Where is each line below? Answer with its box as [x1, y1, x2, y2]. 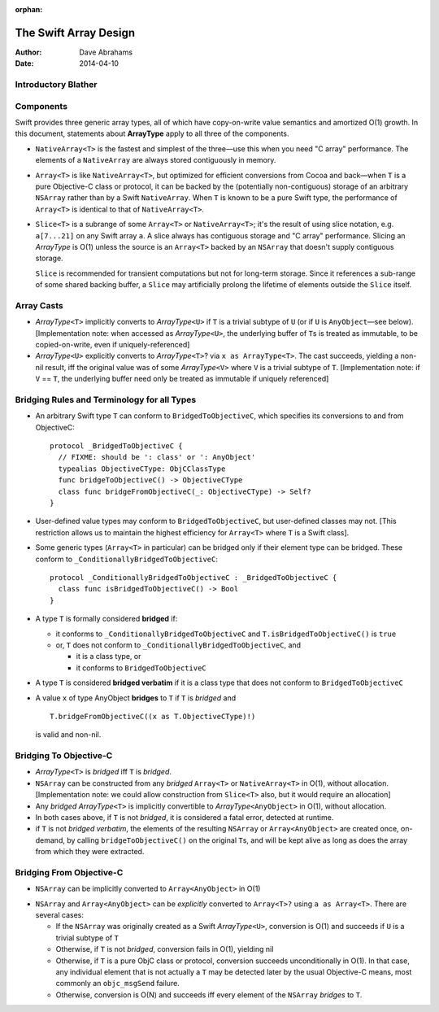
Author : [15, 47, 42, 57]
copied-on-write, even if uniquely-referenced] [35, 340, 190, 349]
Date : [15, 59, 34, 68]
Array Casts [15, 299, 64, 311]
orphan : [15, 5, 43, 14]
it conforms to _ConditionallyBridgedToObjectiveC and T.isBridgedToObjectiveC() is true [55, 629, 397, 639]
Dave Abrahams [79, 47, 133, 57]
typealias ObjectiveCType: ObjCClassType [58, 464, 226, 473]
